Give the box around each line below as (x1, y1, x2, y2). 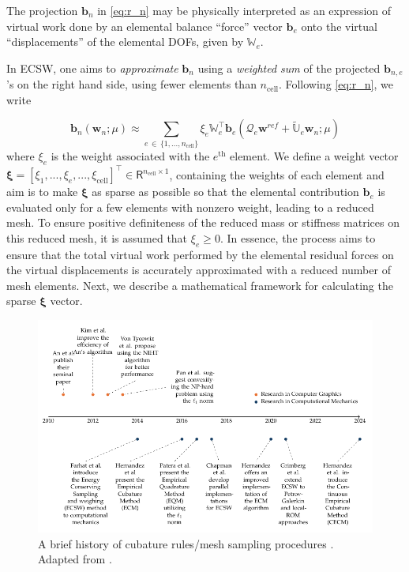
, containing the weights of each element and (169, 166, 385, 183)
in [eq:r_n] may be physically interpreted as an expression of (97, 2, 392, 18)
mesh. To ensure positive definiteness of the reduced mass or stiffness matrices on (6, 214, 400, 231)
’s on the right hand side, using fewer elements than (6, 76, 257, 92)
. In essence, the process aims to (220, 229, 376, 246)
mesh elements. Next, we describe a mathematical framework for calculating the (6, 277, 393, 293)
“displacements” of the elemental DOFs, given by (6, 33, 244, 50)
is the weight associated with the (51, 147, 210, 164)
